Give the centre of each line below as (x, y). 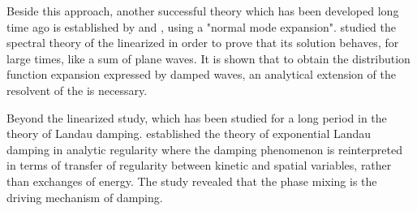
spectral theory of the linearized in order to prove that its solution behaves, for (203, 43)
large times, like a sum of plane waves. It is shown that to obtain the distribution (208, 58)
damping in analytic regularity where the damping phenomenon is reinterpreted (205, 149)
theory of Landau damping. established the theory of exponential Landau (189, 133)
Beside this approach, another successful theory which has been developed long (203, 11)
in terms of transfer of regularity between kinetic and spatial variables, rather (199, 165)
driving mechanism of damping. (85, 197)
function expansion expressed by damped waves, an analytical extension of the (201, 74)
